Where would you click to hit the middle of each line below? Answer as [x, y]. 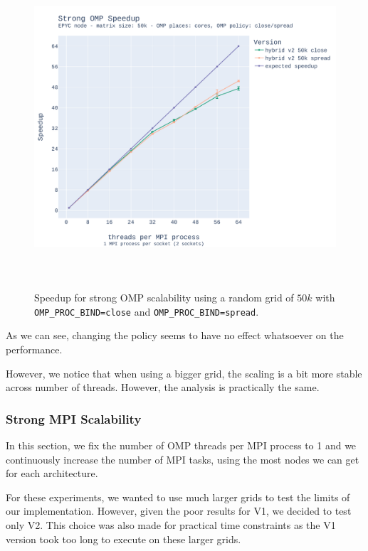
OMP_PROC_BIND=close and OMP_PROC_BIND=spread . [147, 311]
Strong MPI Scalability [74, 418]
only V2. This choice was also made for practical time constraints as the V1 [171, 524]
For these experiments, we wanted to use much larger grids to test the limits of [178, 497]
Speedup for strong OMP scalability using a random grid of [164, 298]
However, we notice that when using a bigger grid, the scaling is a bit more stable [184, 373]
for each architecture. [52, 473]
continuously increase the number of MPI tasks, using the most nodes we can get [183, 459]
